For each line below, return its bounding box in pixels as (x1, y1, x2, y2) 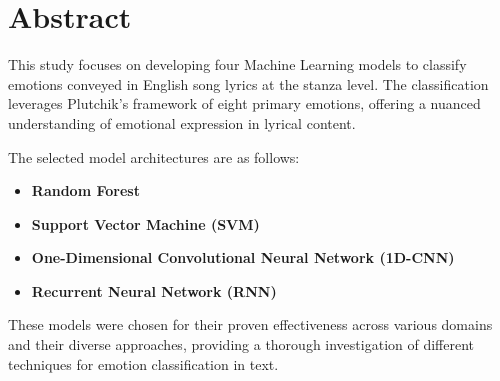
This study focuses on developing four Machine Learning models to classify (8, 54, 467, 75)
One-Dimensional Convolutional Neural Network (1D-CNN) (31, 247, 455, 268)
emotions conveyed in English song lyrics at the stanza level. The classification (8, 73, 489, 94)
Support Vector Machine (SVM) (31, 213, 260, 234)
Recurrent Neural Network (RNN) (31, 280, 277, 301)
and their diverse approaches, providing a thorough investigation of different (8, 334, 475, 355)
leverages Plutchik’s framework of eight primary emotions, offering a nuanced (8, 93, 481, 114)
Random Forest (31, 180, 140, 201)
